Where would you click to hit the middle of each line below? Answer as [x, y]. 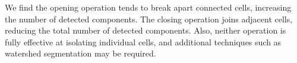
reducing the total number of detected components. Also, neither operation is [146, 30]
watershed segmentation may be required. [80, 53]
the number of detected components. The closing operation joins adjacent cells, [149, 19]
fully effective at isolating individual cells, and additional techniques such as [143, 42]
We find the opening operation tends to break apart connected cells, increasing [148, 7]
